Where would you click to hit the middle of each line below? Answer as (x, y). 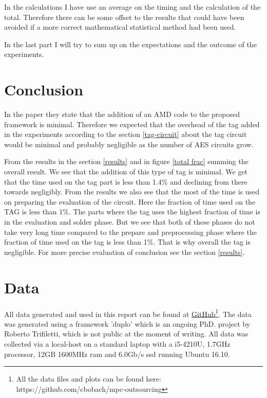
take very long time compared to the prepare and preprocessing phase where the (131, 232)
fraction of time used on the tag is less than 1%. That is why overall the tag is (127, 242)
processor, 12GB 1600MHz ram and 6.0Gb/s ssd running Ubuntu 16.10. (117, 354)
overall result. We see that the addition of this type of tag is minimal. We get (126, 172)
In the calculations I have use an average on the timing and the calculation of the (132, 7)
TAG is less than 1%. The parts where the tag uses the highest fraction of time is (132, 212)
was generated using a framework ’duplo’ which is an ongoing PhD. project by (127, 323)
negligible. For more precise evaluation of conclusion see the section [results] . (125, 252)
